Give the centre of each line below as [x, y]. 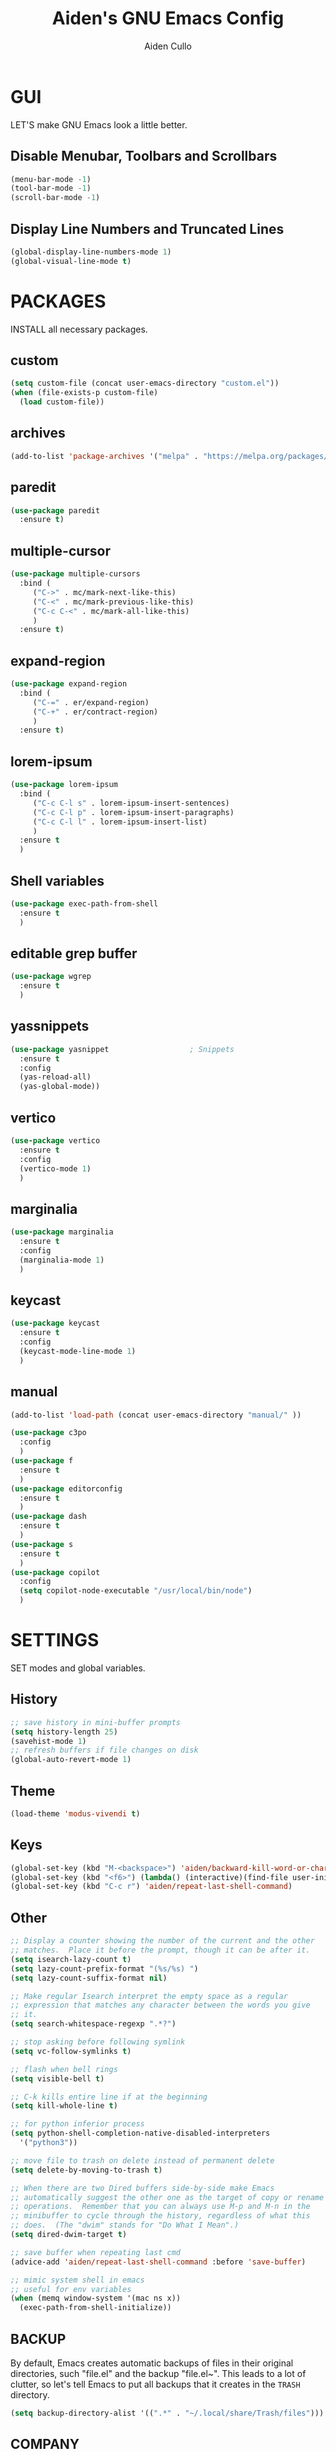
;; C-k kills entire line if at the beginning [109, 2097]
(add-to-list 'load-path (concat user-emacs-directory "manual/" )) [156, 1415]
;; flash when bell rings [64, 2069]
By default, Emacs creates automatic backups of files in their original [152, 2363]
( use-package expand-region [69, 684]
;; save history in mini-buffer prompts [96, 1722]
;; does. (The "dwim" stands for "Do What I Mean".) [125, 2225]
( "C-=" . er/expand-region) [91, 702]
